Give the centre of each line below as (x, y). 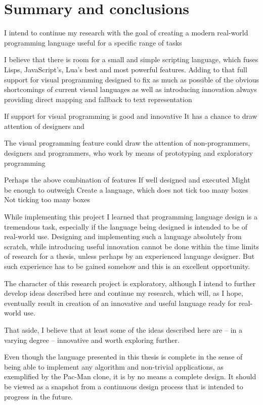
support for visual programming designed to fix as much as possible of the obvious (132, 79)
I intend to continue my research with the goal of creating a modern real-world (126, 33)
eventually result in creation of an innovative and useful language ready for (120, 303)
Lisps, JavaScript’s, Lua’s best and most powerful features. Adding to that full (126, 69)
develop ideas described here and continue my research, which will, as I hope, (124, 293)
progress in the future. (39, 396)
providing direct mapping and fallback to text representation (98, 99)
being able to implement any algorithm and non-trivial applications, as (114, 366)
